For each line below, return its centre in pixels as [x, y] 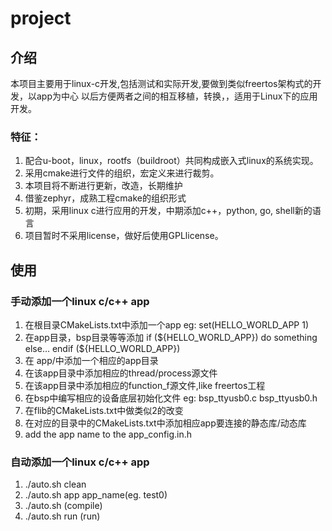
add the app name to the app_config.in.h [108, 434]
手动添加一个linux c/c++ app [80, 301]
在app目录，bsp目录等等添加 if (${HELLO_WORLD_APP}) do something [171, 337]
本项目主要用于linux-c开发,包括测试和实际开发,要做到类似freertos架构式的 [161, 83]
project [41, 18]
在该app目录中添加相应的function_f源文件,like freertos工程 [145, 385]
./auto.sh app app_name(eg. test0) [96, 495]
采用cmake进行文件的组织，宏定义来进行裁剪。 [122, 173]
